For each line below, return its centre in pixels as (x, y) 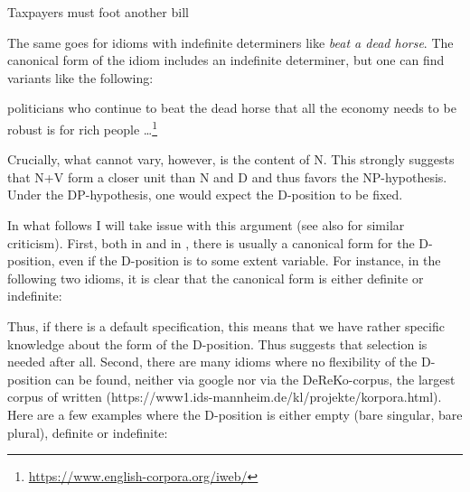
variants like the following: (80, 77)
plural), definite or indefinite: (88, 432)
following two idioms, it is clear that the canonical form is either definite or (216, 278)
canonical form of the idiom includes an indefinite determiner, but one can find (226, 60)
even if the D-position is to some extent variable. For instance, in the (250, 260)
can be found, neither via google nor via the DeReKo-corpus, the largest (255, 379)
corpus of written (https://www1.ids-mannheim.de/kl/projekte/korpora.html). (225, 397)
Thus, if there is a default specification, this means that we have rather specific (226, 325)
